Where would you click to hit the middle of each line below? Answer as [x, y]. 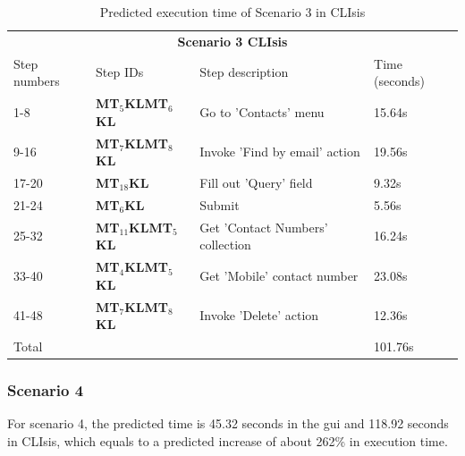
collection [225, 245]
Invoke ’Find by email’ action [280, 152]
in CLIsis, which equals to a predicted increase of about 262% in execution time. [228, 440]
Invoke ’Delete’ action [259, 315]
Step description [244, 72]
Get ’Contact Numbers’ [264, 227]
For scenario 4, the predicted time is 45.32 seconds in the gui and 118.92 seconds [228, 423]
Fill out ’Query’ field [256, 182]
